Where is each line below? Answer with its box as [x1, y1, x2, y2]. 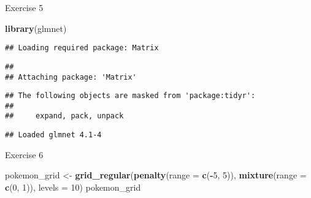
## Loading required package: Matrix [5, 44, 159, 53]
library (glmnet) [5, 21, 67, 34]
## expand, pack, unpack [5, 112, 124, 121]
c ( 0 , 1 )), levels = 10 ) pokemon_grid [5, 180, 141, 193]
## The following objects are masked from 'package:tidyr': [5, 91, 256, 101]
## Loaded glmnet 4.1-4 [5, 131, 102, 140]
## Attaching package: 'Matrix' [5, 72, 137, 82]
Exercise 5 [5, 1, 44, 13]
